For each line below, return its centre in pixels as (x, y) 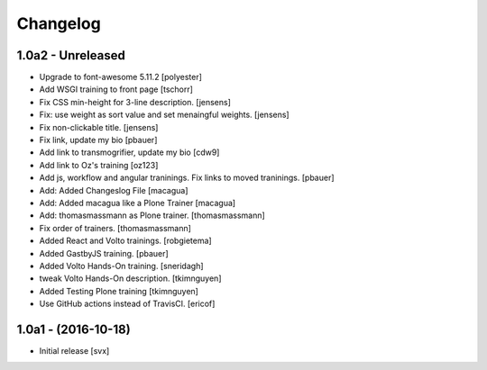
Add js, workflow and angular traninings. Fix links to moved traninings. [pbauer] (187, 178)
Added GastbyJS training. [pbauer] (104, 253)
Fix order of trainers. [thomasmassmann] (115, 228)
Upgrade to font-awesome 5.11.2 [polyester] (121, 77)
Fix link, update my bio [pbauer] (98, 140)
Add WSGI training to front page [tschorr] (116, 89)
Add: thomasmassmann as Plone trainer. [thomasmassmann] (152, 215)
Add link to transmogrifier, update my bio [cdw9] (129, 152)
